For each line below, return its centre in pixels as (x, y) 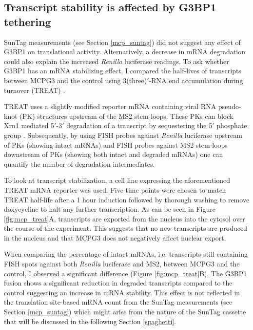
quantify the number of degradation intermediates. (79, 164)
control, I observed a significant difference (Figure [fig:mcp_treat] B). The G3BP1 (126, 273)
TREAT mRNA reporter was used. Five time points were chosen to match (115, 189)
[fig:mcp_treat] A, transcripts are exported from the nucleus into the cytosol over (125, 218)
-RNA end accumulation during (196, 80)
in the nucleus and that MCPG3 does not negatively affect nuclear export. (115, 237)
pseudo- (230, 106)
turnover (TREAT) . (35, 90)
